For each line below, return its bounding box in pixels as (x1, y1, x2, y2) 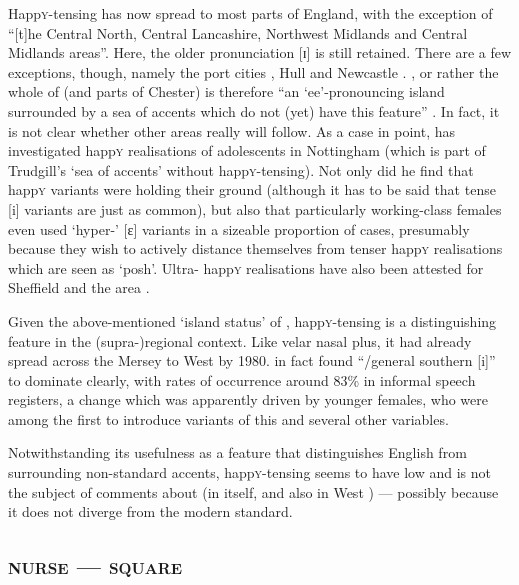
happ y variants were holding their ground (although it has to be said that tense (8, 179, 496, 200)
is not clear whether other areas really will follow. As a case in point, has (8, 120, 456, 141)
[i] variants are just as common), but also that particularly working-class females (8, 198, 502, 219)
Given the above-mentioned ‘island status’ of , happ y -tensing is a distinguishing (8, 310, 497, 331)
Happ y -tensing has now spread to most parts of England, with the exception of (8, 3, 493, 23)
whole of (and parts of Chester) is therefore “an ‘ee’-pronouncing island (8, 81, 445, 102)
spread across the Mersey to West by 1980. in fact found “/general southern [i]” (8, 350, 496, 371)
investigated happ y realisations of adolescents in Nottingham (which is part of (8, 140, 486, 161)
